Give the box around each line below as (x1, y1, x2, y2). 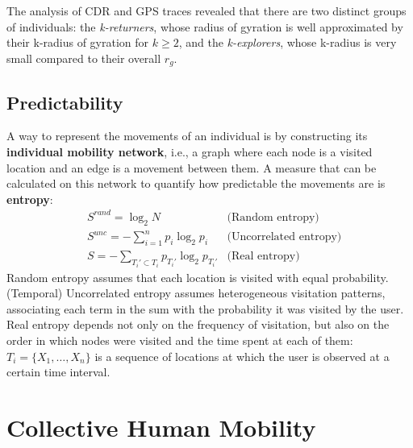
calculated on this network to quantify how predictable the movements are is (6, 175, 386, 192)
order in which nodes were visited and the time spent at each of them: (6, 331, 353, 348)
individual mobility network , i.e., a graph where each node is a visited (6, 143, 373, 160)
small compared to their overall (6, 49, 161, 66)
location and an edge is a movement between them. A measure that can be (6, 159, 377, 176)
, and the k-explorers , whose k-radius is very (178, 34, 397, 51)
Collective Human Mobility (6, 410, 316, 443)
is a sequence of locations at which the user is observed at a (94, 347, 390, 364)
